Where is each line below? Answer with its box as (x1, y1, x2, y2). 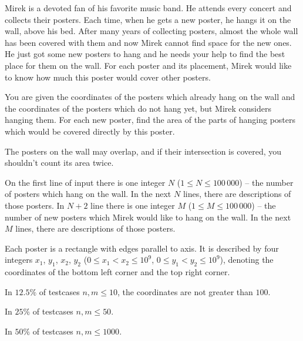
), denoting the (220, 253, 274, 266)
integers (5, 253, 33, 266)
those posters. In (5, 199, 65, 211)
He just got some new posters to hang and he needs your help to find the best (5, 48, 285, 60)
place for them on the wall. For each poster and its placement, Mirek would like (5, 59, 292, 71)
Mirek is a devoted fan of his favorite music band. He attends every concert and (5, 2, 292, 14)
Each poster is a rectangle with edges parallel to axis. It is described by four (5, 242, 279, 254)
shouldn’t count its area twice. (5, 156, 114, 169)
